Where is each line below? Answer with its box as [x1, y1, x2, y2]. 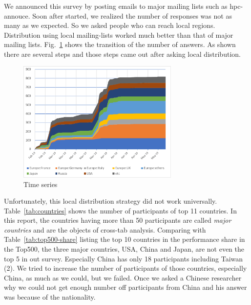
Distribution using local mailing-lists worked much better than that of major [4, 29, 233, 40]
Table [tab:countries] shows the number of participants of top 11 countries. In [4, 205, 237, 215]
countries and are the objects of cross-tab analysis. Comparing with [4, 224, 206, 235]
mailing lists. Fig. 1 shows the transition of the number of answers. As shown [4, 39, 236, 49]
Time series [23, 179, 58, 189]
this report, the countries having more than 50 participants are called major [4, 215, 231, 225]
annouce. [4, 10, 30, 21]
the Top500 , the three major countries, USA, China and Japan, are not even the [4, 243, 245, 254]
